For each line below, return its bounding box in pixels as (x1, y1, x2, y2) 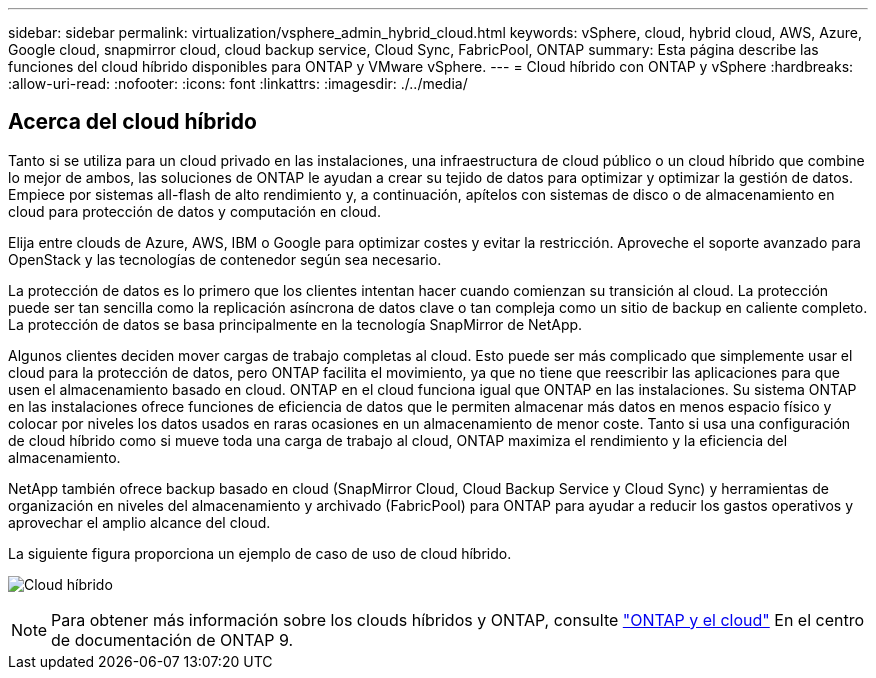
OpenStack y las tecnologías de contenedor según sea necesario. (8, 250, 442, 268)
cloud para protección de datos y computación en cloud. (8, 202, 381, 220)
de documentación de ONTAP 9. (51, 629, 294, 650)
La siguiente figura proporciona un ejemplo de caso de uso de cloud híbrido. (8, 544, 512, 562)
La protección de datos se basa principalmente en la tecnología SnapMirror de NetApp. (8, 315, 583, 333)
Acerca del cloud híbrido (8, 109, 257, 135)
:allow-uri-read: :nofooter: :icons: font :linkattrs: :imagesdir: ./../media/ (8, 75, 468, 92)
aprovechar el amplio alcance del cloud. (8, 513, 271, 531)
